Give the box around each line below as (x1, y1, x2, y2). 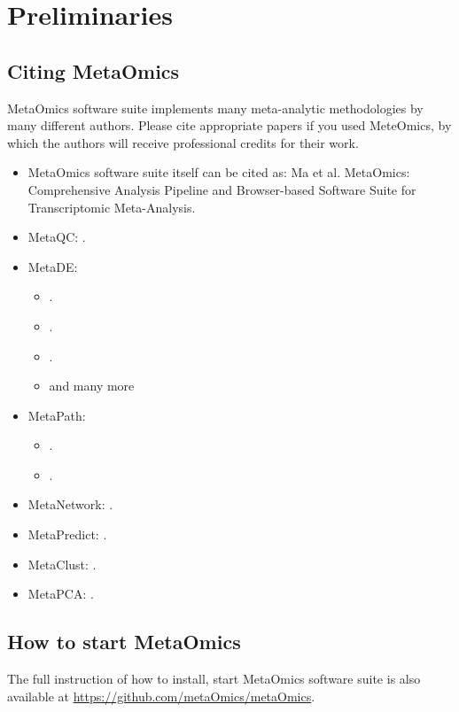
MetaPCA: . (27, 584, 94, 603)
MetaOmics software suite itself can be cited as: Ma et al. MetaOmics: (27, 163, 410, 182)
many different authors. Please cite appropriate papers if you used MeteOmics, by (7, 116, 452, 135)
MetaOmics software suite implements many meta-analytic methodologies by (7, 98, 424, 117)
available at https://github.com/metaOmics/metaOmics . (7, 686, 315, 705)
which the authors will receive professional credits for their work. (7, 133, 359, 151)
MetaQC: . (27, 228, 86, 246)
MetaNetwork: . (27, 495, 113, 514)
